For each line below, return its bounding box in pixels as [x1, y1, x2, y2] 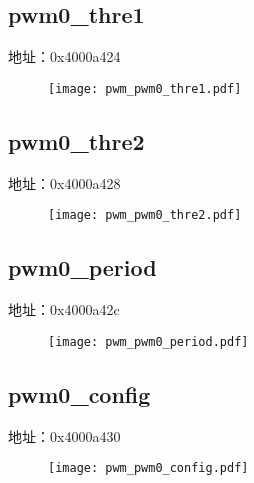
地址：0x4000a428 [8, 172, 121, 193]
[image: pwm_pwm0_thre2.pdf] [48, 208, 242, 223]
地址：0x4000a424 [8, 46, 121, 67]
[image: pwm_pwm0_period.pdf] [48, 334, 249, 349]
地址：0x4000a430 [8, 425, 121, 446]
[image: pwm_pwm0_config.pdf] [48, 461, 249, 476]
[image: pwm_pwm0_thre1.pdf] [48, 81, 242, 96]
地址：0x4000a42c [8, 299, 120, 320]
